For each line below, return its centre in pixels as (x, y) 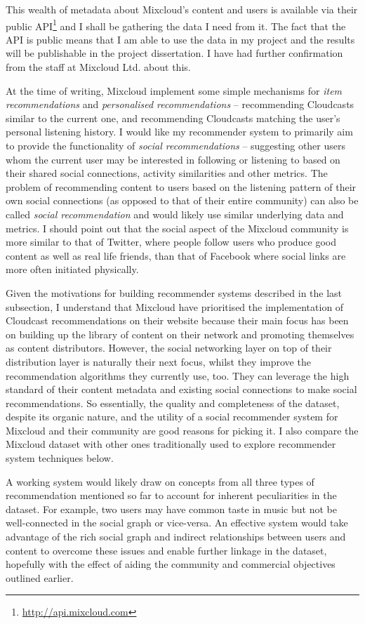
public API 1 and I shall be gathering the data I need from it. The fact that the (176, 25)
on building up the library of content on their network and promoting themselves (180, 334)
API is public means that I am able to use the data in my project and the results (180, 39)
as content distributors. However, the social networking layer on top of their (169, 348)
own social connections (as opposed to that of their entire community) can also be (182, 200)
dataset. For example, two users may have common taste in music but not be (171, 509)
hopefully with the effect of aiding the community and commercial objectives (171, 564)
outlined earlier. (40, 577)
